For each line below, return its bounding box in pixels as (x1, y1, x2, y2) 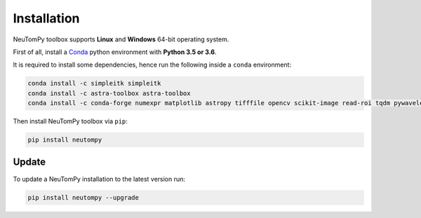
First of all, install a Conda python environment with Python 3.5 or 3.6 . (13, 48, 217, 56)
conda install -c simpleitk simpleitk (27, 79, 161, 88)
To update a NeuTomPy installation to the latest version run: (13, 175, 186, 183)
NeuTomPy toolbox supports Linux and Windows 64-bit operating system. (13, 35, 229, 43)
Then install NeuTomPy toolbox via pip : (13, 117, 128, 125)
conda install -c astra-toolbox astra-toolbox (27, 89, 191, 97)
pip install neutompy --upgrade (27, 193, 140, 201)
